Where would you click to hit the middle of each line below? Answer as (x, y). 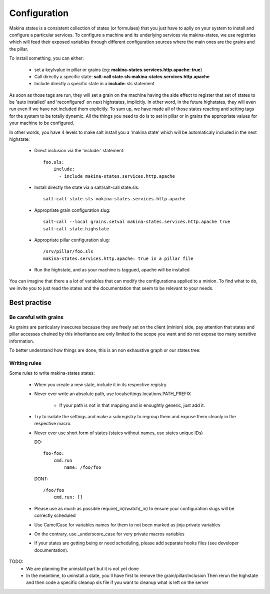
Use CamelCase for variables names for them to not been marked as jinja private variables (127, 525)
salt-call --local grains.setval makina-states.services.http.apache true (137, 222)
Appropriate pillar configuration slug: (72, 240)
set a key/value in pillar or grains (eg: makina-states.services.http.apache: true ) (118, 70)
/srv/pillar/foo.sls (68, 251)
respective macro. (53, 424)
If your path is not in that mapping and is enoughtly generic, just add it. (132, 405)
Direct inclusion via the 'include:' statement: (79, 151)
